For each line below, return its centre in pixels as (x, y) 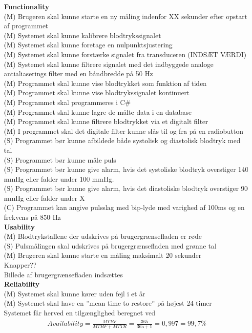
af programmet (26, 26)
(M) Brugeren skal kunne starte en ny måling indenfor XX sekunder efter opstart (126, 16)
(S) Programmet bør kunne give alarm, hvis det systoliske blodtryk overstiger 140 (126, 169)
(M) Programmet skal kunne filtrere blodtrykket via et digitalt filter (106, 121)
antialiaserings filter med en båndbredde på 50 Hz (79, 73)
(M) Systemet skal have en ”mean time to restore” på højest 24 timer (108, 303)
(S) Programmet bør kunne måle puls (60, 159)
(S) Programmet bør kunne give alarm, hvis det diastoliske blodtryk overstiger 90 (126, 188)
